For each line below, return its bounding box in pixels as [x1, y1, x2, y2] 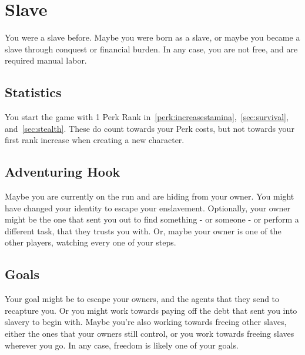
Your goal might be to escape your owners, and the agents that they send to [5, 293, 280, 305]
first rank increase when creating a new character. [5, 134, 185, 146]
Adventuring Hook [5, 162, 120, 181]
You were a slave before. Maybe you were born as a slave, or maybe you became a [5, 31, 300, 44]
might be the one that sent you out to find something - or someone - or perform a [5, 213, 299, 225]
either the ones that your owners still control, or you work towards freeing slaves [5, 327, 294, 340]
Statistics [5, 83, 62, 101]
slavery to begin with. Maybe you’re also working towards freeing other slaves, [5, 316, 287, 328]
